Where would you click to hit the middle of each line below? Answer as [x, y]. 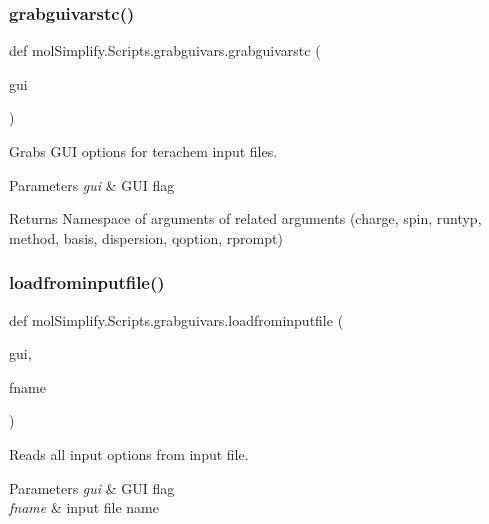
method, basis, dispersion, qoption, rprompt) [146, 237]
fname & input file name [84, 507]
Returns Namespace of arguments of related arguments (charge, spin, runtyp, [245, 218]
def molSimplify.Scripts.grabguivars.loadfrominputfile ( [176, 319]
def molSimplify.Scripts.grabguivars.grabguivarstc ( [165, 50]
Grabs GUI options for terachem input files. [143, 151]
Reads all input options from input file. [129, 453]
